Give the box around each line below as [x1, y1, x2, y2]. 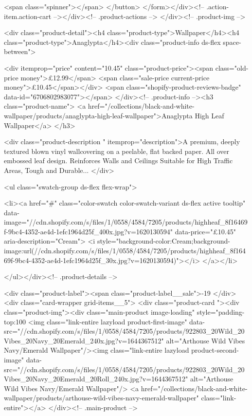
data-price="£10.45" [175, 226, 236, 236]
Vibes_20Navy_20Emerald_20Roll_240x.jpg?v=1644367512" [4, 374, 188, 384]
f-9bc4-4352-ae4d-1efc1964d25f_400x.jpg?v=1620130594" [4, 226, 173, 236]
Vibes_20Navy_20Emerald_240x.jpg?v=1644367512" [4, 335, 164, 345]
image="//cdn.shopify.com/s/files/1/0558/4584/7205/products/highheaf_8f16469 [4, 217, 248, 227]
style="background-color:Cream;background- [97, 236, 230, 246]
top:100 [4, 316, 26, 326]
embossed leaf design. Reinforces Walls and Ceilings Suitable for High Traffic [4, 155, 233, 166]
